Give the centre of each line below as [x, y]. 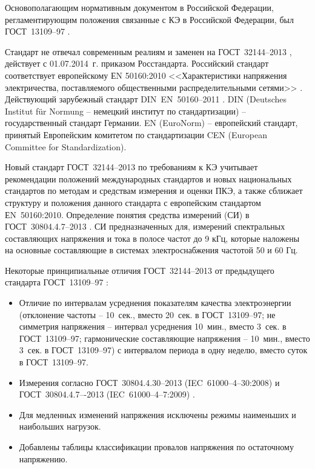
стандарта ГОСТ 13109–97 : [57, 282]
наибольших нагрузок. [60, 426]
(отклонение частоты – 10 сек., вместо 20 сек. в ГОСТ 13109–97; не [147, 314]
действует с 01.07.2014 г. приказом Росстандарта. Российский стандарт [137, 63]
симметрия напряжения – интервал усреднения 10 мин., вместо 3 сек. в [153, 326]
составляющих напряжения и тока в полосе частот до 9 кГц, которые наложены [152, 238]
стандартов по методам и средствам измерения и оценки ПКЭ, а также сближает [154, 191]
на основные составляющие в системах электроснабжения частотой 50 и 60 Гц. [151, 250]
